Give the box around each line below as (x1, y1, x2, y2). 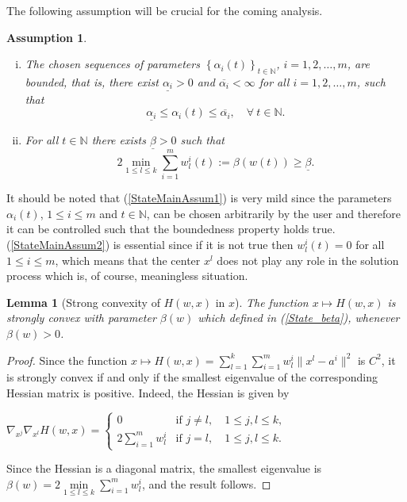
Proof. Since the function (6, 351, 128, 368)
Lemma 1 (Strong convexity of (6, 293, 160, 310)
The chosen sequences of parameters (25, 56, 200, 72)
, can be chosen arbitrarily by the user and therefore (146, 205, 401, 221)
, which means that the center (55, 251, 201, 268)
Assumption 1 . (6, 29, 87, 45)
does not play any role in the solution (217, 251, 399, 268)
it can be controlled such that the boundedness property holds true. (6, 220, 336, 237)
